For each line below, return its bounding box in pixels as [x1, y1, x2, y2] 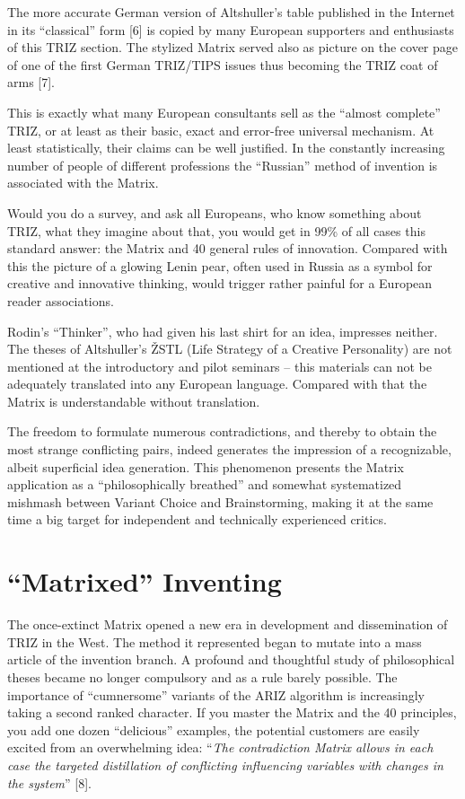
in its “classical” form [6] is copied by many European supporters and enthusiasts [7, 20, 454, 39]
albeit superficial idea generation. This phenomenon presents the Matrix [7, 457, 404, 476]
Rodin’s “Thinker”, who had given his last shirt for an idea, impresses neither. [7, 321, 438, 340]
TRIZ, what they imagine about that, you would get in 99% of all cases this [7, 221, 426, 240]
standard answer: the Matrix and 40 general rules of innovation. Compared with [7, 239, 448, 258]
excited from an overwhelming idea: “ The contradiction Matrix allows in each [7, 738, 434, 757]
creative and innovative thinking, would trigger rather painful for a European [7, 274, 433, 293]
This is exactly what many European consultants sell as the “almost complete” [7, 102, 441, 121]
